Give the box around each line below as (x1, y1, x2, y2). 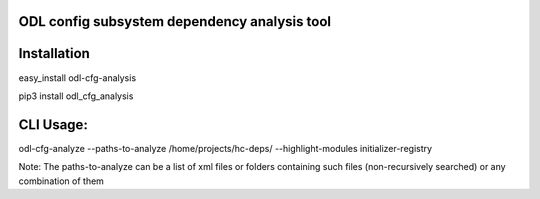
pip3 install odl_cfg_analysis (18, 90, 134, 102)
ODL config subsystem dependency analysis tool (18, 13, 332, 30)
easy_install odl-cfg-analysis (18, 71, 137, 84)
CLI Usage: (18, 116, 89, 133)
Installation (18, 45, 90, 62)
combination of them (18, 175, 105, 187)
